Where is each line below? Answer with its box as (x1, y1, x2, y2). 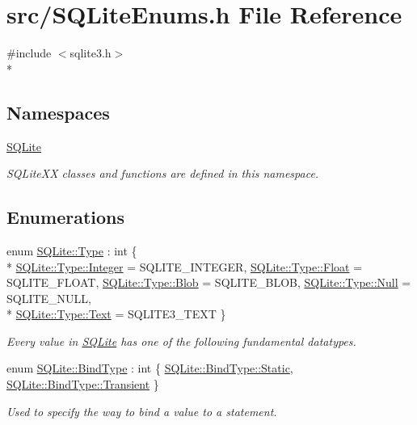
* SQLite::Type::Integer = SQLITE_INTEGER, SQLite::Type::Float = (6, 258, 363, 275)
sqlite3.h (69, 44, 112, 61)
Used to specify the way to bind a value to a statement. (6, 402, 277, 419)
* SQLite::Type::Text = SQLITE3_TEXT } (6, 305, 226, 322)
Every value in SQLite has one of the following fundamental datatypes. (6, 332, 356, 349)
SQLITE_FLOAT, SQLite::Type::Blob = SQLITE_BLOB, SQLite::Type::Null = (6, 274, 411, 291)
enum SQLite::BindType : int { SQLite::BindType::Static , (6, 360, 293, 377)
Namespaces (6, 99, 110, 124)
